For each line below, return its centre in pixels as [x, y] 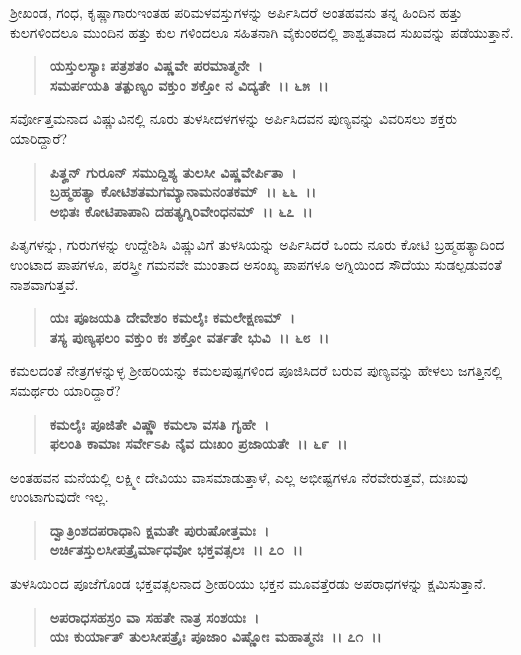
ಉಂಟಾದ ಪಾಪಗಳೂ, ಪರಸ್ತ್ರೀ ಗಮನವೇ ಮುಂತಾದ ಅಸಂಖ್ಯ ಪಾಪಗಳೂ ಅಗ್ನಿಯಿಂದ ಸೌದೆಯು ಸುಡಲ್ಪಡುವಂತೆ [256, 263]
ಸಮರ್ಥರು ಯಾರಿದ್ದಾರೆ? [65, 389]
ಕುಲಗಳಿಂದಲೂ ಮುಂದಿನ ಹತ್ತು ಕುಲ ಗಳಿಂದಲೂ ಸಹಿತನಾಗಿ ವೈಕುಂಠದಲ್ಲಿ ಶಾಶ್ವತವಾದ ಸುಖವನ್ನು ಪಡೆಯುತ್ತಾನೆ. [262, 31]
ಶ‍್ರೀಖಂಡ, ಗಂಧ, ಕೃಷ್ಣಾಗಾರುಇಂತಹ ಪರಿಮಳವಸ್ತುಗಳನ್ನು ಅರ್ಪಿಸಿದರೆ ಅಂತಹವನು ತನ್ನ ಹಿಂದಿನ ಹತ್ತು [236, 12]
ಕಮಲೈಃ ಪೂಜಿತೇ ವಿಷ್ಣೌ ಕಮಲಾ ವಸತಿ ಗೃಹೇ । [159, 423]
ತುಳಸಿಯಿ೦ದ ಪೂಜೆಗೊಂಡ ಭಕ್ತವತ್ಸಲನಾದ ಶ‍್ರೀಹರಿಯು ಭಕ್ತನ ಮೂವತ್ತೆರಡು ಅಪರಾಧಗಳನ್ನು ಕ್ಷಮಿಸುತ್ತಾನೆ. [248, 583]
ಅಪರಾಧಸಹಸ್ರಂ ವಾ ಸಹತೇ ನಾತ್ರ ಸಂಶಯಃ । [154, 616]
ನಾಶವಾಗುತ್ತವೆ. [44, 283]
